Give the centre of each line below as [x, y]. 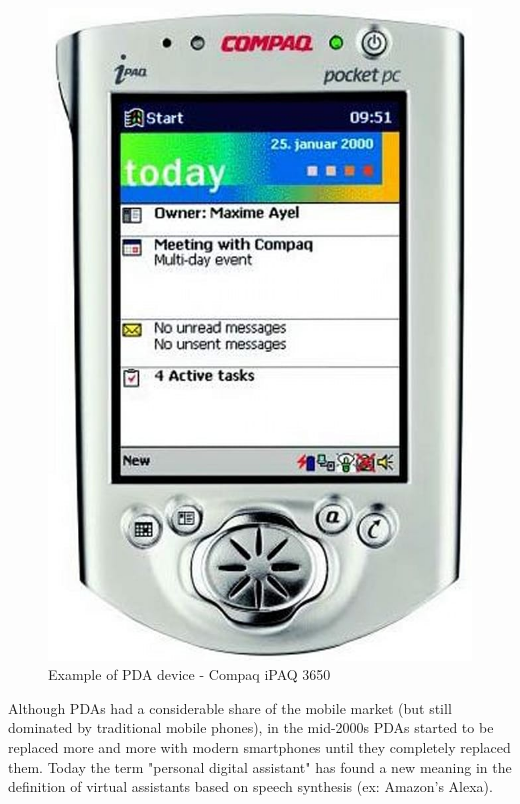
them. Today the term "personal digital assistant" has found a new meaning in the [260, 766]
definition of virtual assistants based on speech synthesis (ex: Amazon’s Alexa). [250, 786]
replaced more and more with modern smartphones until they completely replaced [259, 746]
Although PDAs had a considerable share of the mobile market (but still [230, 707]
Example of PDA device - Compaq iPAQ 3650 [189, 674]
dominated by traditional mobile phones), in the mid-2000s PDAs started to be [251, 727]
